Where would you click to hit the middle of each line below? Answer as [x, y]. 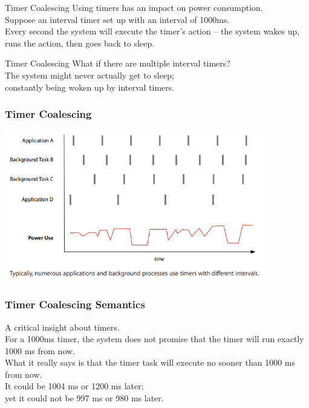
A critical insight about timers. [62, 327]
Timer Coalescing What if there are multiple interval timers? [118, 63]
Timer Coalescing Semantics [75, 304]
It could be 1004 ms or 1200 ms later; [74, 386]
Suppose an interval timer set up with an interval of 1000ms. [117, 19]
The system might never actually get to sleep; [89, 75]
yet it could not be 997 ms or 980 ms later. [84, 398]
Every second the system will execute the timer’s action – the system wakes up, [152, 31]
